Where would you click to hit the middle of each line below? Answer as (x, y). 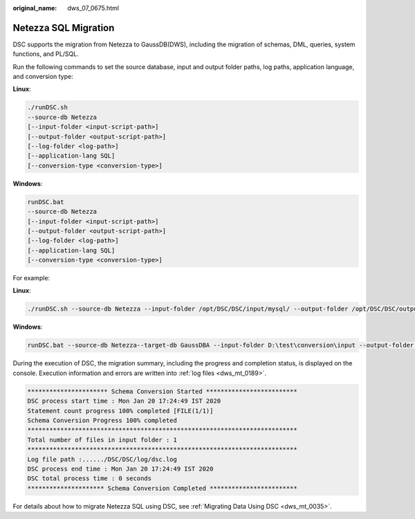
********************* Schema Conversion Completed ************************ (162, 488)
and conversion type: (43, 77)
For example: (31, 278)
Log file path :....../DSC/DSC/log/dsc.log (102, 459)
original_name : (35, 8)
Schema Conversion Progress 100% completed (102, 420)
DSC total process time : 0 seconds (90, 479)
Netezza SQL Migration (64, 28)
